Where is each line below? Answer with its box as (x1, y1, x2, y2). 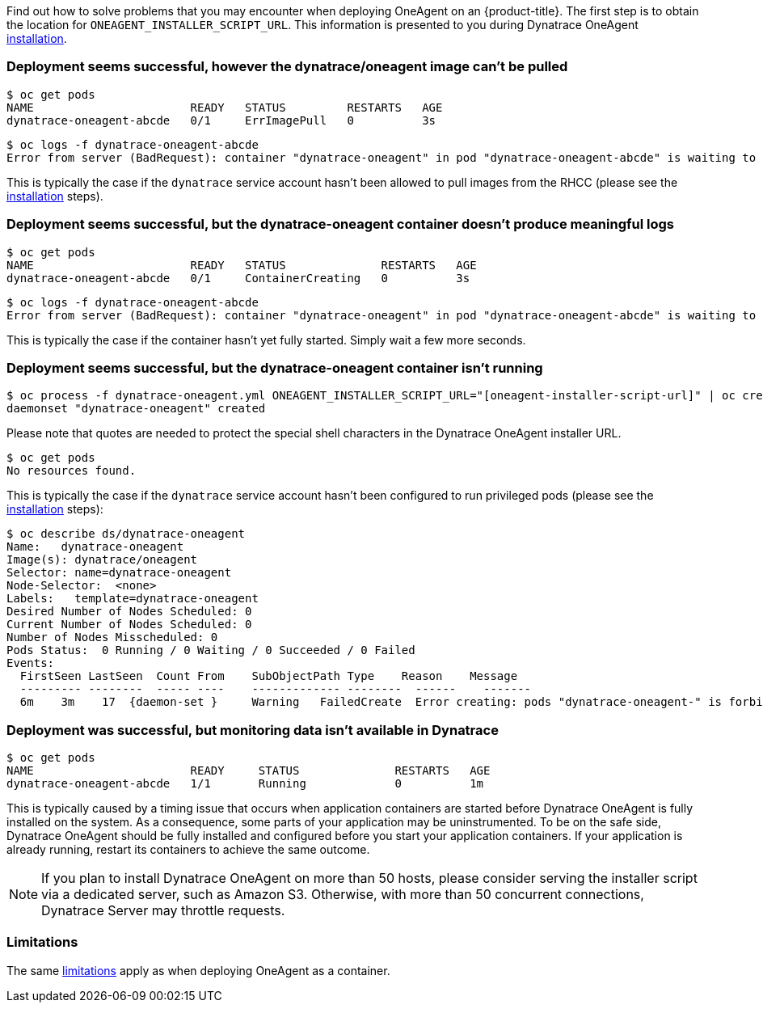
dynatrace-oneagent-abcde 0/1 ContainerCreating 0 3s (6, 271, 470, 285)
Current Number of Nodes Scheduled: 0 (6, 618, 252, 631)
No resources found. (6, 464, 137, 478)
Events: (6, 656, 55, 670)
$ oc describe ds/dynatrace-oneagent (6, 527, 246, 541)
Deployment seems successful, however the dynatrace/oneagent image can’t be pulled (6, 58, 568, 75)
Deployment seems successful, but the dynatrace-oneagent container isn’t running (6, 359, 543, 376)
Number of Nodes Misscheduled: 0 (6, 631, 218, 644)
